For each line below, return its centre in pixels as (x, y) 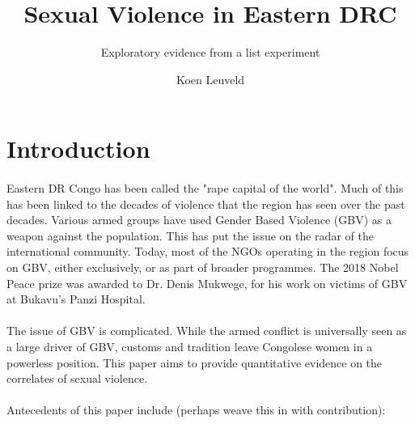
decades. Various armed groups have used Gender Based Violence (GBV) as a (199, 220)
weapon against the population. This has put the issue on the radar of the (190, 235)
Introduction (78, 148)
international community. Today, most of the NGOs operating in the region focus (208, 251)
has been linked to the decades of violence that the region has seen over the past (206, 204)
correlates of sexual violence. (77, 378)
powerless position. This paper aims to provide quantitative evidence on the (195, 362)
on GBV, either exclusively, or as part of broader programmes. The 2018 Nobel (203, 267)
